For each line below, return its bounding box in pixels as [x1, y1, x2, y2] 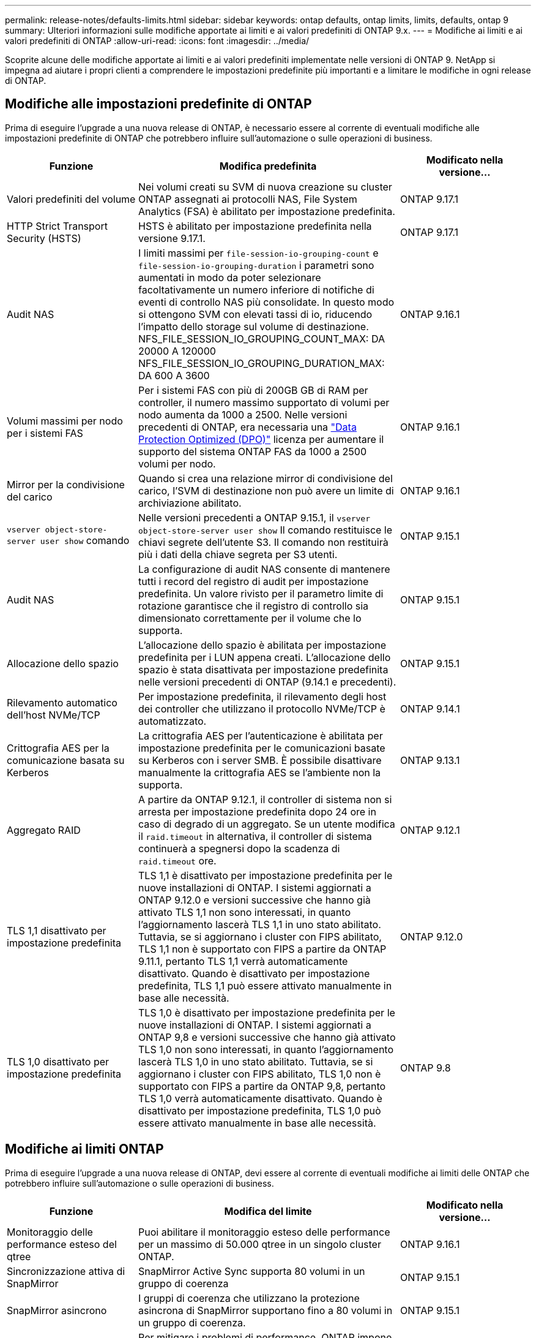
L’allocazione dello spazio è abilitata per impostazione [138, 638, 387, 651]
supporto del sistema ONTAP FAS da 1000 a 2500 [138, 445, 367, 458]
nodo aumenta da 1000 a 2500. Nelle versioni [138, 408, 348, 421]
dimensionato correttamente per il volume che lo [138, 611, 362, 624]
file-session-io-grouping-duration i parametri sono [138, 259, 374, 271]
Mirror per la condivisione [7, 478, 125, 491]
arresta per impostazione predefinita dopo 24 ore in [138, 805, 376, 818]
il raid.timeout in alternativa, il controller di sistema [138, 830, 372, 842]
